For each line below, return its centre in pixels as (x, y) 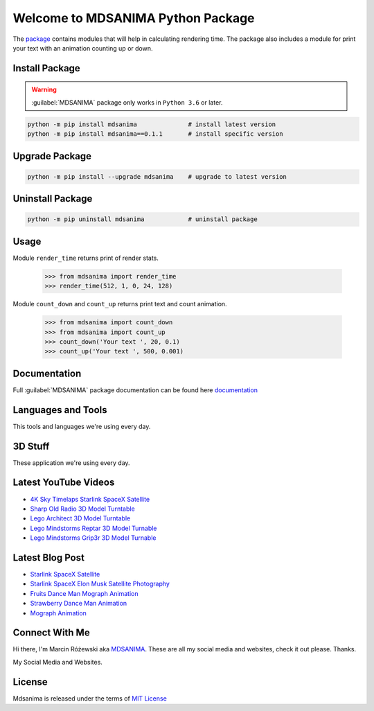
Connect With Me (51, 633)
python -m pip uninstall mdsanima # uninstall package (142, 219)
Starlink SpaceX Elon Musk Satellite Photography (100, 584)
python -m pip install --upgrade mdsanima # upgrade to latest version (157, 176)
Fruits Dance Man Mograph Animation (84, 593)
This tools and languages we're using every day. (82, 426)
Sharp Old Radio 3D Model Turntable (82, 509)
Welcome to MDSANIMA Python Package (134, 18)
